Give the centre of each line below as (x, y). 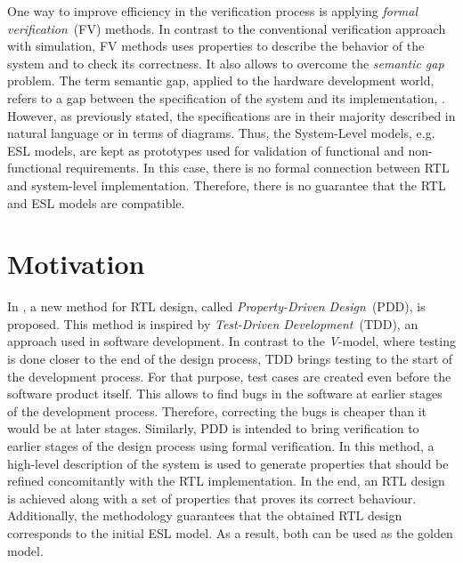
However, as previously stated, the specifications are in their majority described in (231, 115)
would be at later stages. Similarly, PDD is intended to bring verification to (213, 428)
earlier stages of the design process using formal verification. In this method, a (221, 446)
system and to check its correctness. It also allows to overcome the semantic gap (226, 63)
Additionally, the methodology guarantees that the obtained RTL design (205, 515)
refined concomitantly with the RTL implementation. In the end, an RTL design (226, 481)
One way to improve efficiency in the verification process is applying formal (213, 11)
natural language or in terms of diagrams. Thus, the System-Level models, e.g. (221, 133)
